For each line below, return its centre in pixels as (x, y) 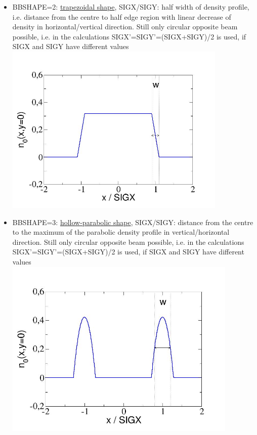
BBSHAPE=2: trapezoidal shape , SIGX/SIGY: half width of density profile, (131, 7)
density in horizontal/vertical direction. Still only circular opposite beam (125, 27)
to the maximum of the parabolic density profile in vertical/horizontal (121, 232)
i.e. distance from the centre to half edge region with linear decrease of (122, 16)
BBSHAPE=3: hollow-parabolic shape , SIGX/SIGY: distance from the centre (133, 222)
